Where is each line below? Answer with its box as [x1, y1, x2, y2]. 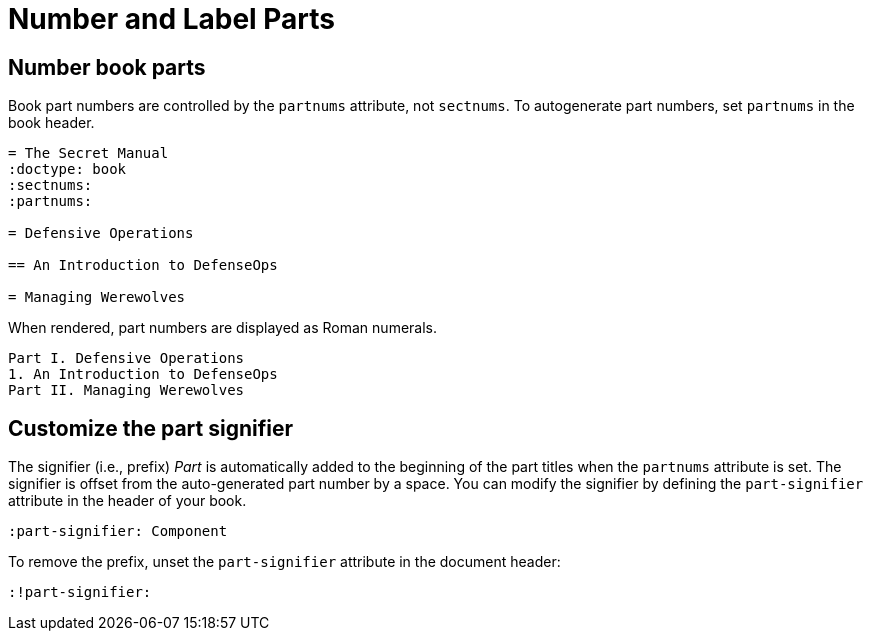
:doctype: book [8, 161, 127, 178]
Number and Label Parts [8, 2, 336, 36]
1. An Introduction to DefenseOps [8, 366, 278, 383]
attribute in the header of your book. [8, 492, 247, 510]
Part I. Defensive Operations [8, 350, 245, 367]
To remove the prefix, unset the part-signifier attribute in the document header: [8, 553, 561, 571]
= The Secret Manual [8, 145, 169, 162]
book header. [8, 114, 95, 132]
